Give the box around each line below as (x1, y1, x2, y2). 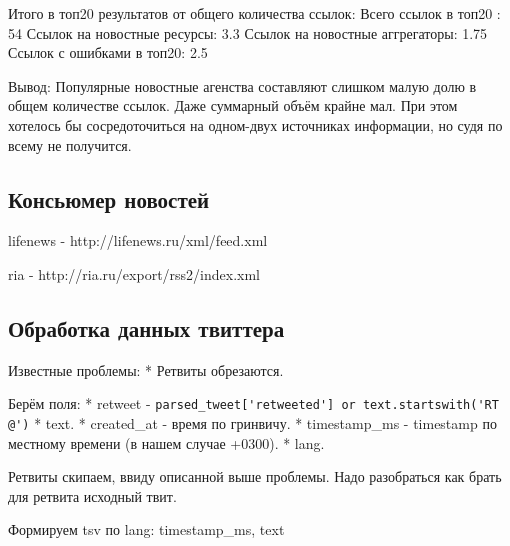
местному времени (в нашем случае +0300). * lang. (8, 432, 325, 453)
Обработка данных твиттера (8, 312, 285, 343)
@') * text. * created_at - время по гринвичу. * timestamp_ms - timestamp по (8, 413, 497, 433)
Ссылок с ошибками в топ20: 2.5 (8, 42, 208, 63)
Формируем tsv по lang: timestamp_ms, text (8, 519, 285, 540)
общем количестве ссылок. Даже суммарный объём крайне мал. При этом (8, 95, 458, 116)
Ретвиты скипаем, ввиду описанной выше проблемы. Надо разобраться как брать (8, 466, 502, 487)
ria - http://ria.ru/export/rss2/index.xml (8, 263, 261, 284)
